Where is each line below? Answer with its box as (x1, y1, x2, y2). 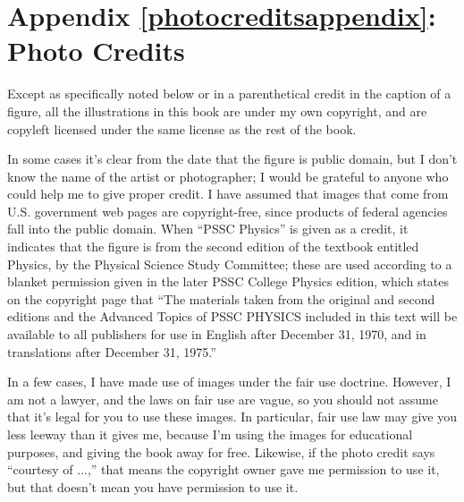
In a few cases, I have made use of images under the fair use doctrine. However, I (7, 372, 451, 391)
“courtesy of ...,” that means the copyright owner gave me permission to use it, (7, 460, 440, 479)
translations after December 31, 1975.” (7, 342, 216, 361)
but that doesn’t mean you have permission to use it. (7, 477, 299, 496)
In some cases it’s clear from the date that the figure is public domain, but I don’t (7, 149, 458, 168)
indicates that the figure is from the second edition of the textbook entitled (7, 237, 419, 256)
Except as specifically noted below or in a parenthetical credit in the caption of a (7, 84, 451, 103)
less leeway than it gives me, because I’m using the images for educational (7, 425, 413, 443)
